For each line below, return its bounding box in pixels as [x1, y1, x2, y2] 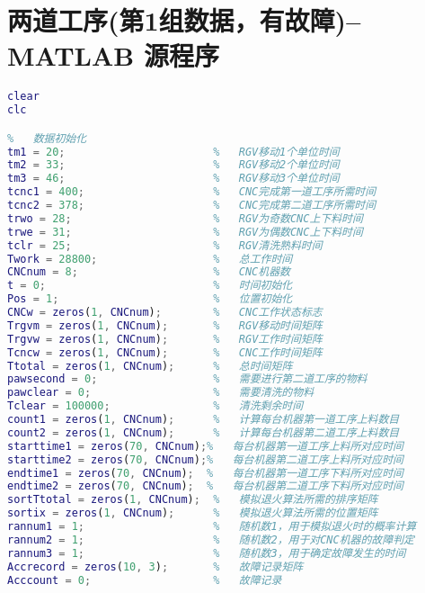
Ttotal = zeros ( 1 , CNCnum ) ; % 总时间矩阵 [7, 359, 293, 373]
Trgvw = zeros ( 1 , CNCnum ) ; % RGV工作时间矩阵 [7, 332, 323, 346]
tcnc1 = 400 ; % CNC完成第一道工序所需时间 [7, 185, 376, 199]
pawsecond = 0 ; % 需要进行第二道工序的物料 [7, 373, 367, 386]
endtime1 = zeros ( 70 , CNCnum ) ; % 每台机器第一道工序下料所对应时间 [7, 466, 403, 480]
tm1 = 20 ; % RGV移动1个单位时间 [7, 145, 340, 158]
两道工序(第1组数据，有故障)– [7, 2, 361, 39]
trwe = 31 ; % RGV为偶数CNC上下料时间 [7, 225, 363, 238]
